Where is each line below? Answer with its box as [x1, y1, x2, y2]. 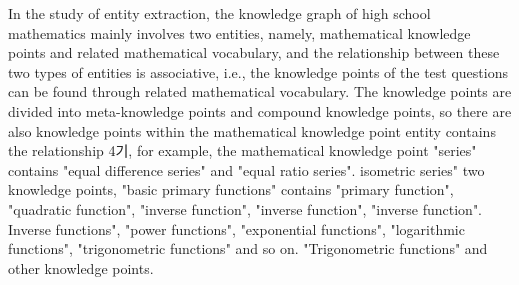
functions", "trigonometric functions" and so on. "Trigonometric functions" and [8, 238, 488, 259]
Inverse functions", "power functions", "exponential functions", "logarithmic [8, 218, 465, 239]
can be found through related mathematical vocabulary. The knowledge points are [8, 81, 512, 102]
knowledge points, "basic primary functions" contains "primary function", [8, 179, 454, 200]
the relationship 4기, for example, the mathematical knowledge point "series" [8, 140, 477, 161]
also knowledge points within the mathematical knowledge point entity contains [8, 120, 496, 141]
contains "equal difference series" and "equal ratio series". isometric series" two [8, 159, 485, 180]
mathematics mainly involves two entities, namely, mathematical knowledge [8, 22, 471, 43]
